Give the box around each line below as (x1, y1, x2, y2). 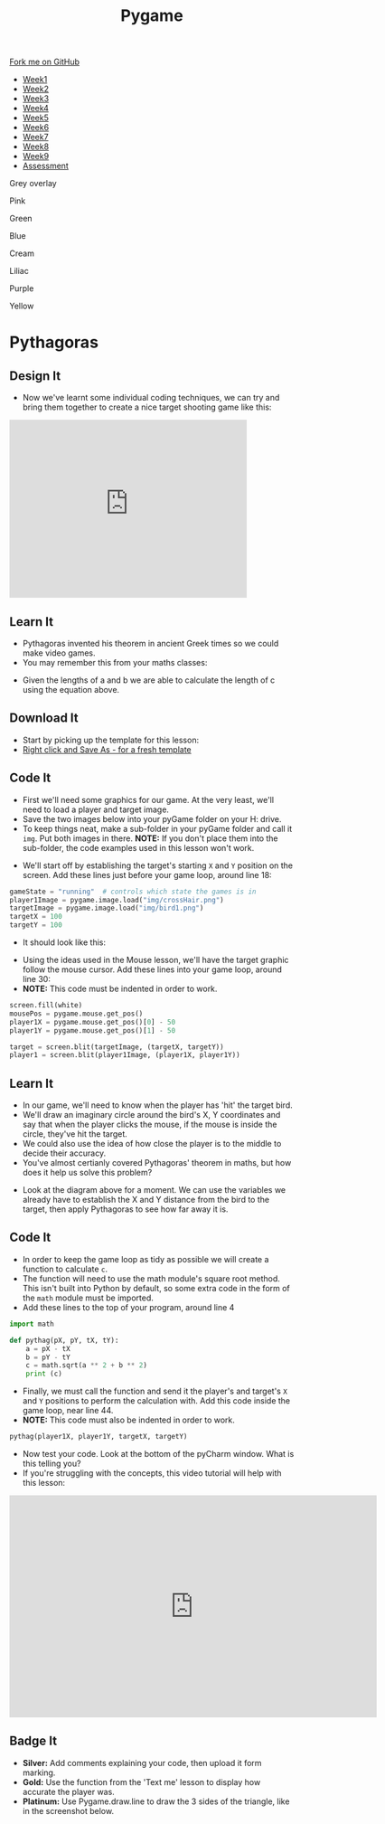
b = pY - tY (25, 1353, 70, 1362)
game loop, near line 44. (22, 1405, 114, 1416)
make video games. (22, 647, 97, 658)
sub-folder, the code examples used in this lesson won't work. (22, 842, 255, 853)
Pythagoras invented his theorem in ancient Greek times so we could (22, 638, 279, 648)
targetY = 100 (9, 921, 63, 930)
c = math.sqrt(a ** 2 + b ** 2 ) (25, 1361, 147, 1370)
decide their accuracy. (22, 1148, 107, 1158)
